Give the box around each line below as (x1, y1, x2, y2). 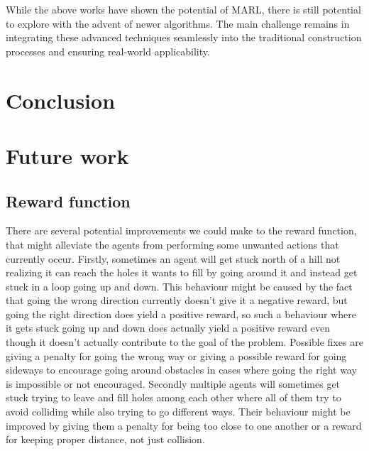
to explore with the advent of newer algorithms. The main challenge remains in (6, 16, 350, 31)
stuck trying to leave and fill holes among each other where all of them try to (6, 390, 341, 405)
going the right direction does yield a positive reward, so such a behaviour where (6, 306, 357, 321)
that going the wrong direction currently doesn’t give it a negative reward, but (6, 293, 348, 308)
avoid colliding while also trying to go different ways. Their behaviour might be (6, 404, 351, 419)
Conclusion (6, 85, 116, 114)
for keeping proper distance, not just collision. (6, 432, 205, 447)
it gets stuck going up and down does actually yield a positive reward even (6, 320, 330, 335)
